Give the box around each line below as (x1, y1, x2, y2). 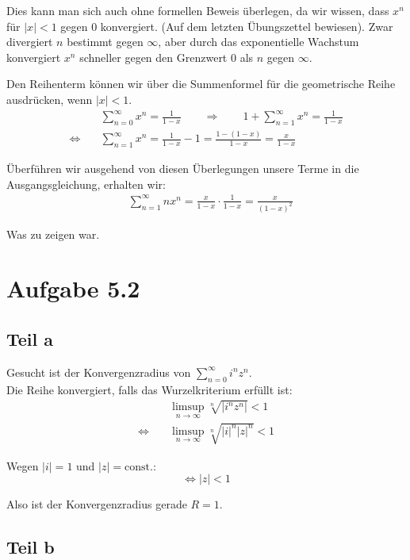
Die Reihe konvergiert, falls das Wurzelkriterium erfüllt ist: (6, 381, 293, 397)
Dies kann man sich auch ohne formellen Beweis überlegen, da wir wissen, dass (6, 2, 389, 18)
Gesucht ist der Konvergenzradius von (6, 363, 191, 380)
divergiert (6, 33, 53, 50)
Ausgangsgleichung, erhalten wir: (6, 175, 166, 192)
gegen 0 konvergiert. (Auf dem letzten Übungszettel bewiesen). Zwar (60, 17, 393, 34)
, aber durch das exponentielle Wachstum (158, 33, 359, 50)
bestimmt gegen (67, 33, 144, 50)
